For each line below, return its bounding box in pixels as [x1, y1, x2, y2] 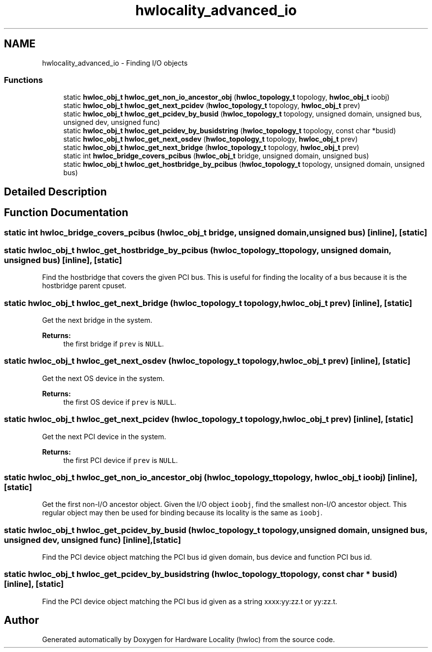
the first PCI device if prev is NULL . [63, 456, 178, 464]
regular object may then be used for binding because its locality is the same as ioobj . [42, 508, 323, 517]
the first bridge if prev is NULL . [63, 340, 164, 348]
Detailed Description [4, 185, 107, 198]
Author [4, 614, 39, 627]
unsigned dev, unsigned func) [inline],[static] [4, 535, 181, 545]
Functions [4, 75, 43, 85]
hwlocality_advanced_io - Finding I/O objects [42, 58, 188, 67]
